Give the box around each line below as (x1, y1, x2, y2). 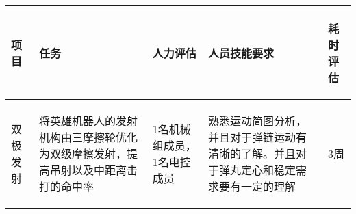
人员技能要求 (208, 45, 275, 61)
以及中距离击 (72, 162, 138, 178)
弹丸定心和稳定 (219, 162, 296, 178)
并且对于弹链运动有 (208, 129, 307, 145)
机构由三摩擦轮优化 (39, 129, 138, 145)
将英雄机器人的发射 (39, 113, 138, 129)
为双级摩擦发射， (39, 146, 127, 161)
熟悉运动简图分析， (208, 113, 307, 129)
